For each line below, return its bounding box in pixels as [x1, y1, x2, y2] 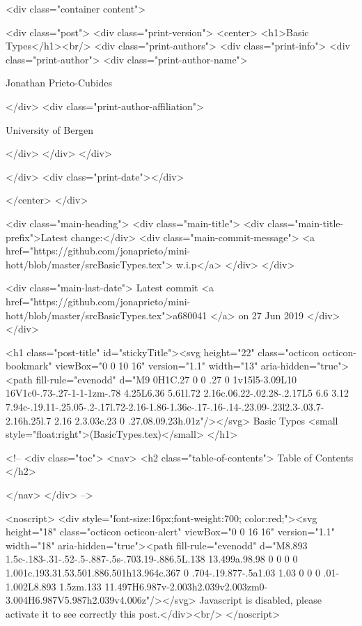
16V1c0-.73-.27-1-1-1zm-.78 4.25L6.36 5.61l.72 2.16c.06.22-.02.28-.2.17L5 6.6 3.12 [6, 385, 349, 400]
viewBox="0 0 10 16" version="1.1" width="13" [55, 358, 258, 373]
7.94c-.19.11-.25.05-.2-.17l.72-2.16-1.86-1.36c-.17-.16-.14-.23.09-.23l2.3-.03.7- [6, 399, 324, 414]
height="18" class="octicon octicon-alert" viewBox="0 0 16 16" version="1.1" [6, 524, 335, 539]
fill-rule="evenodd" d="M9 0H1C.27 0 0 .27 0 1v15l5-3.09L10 [36, 372, 297, 386]
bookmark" [6, 358, 52, 373]
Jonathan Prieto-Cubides [6, 75, 112, 90]
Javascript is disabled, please [199, 593, 322, 607]
